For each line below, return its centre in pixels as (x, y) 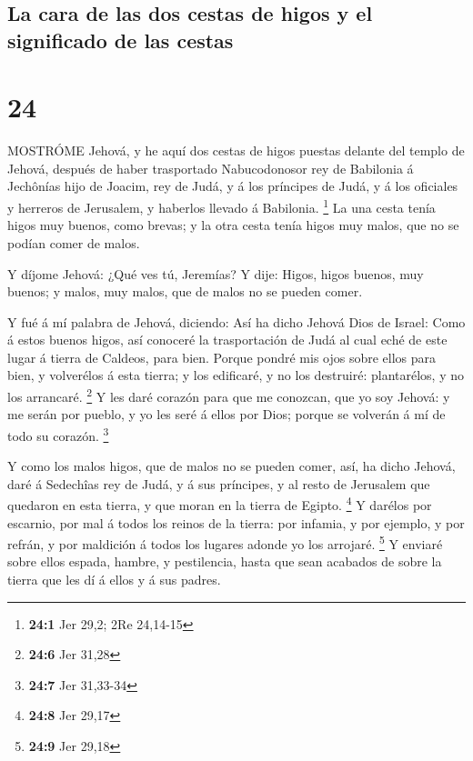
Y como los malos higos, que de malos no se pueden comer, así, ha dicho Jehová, (231, 466)
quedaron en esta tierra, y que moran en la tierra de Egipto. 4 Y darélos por (220, 504)
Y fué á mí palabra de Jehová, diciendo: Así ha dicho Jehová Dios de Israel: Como (236, 321)
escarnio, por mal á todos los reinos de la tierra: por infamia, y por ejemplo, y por (236, 522)
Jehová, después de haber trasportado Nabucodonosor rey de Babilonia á (211, 168)
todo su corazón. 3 (58, 434)
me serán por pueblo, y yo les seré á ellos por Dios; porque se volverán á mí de (226, 414)
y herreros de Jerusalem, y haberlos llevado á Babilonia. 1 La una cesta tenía (221, 206)
